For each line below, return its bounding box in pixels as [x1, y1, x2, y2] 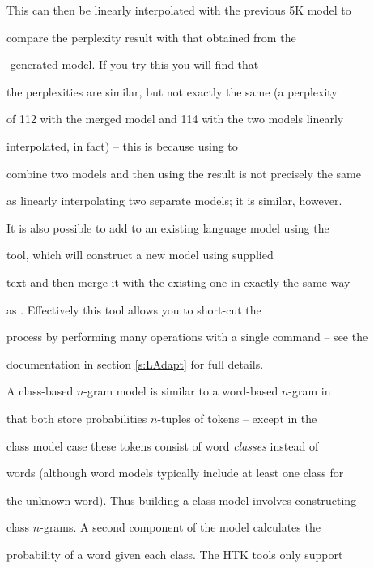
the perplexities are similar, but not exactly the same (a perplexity [6, 83, 338, 100]
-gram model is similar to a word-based [83, 382, 278, 399]
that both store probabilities [6, 409, 147, 426]
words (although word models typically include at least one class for [6, 464, 344, 481]
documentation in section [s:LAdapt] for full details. [6, 355, 264, 372]
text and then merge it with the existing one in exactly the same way [6, 273, 351, 290]
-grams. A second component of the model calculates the [40, 519, 321, 536]
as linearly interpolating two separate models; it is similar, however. [6, 192, 342, 209]
